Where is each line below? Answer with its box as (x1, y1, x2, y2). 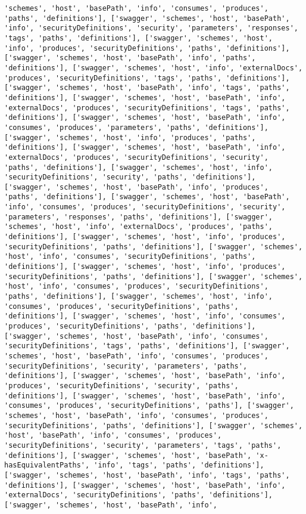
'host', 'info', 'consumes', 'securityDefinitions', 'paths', (4, 252, 256, 261)
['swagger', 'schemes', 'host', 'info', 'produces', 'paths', (4, 133, 256, 142)
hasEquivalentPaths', (4, 461, 90, 470)
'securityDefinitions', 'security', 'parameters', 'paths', (4, 361, 248, 370)
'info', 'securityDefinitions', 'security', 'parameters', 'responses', (4, 24, 298, 33)
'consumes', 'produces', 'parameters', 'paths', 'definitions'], (4, 123, 268, 132)
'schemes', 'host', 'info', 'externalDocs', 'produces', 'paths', (4, 222, 273, 231)
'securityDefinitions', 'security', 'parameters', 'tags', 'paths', (4, 441, 282, 450)
